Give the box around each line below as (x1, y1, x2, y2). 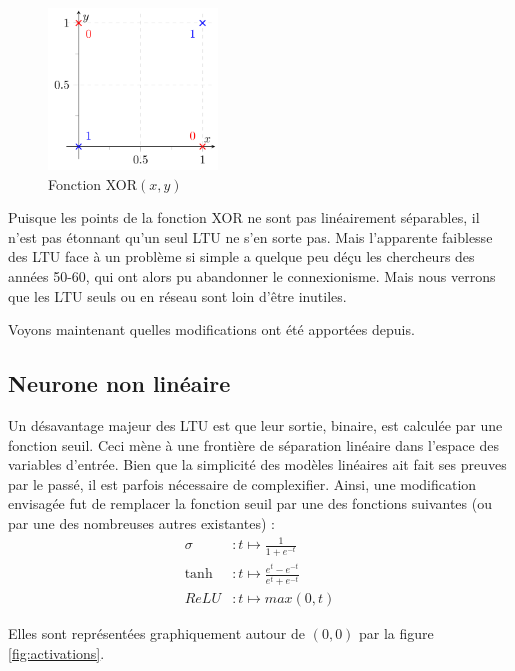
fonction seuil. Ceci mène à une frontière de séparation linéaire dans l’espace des (8, 434, 499, 455)
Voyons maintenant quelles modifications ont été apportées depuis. (8, 319, 415, 340)
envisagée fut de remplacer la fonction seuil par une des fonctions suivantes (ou (8, 493, 492, 514)
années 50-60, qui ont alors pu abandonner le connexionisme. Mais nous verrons (8, 265, 496, 286)
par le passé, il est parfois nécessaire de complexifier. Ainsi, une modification (8, 473, 477, 494)
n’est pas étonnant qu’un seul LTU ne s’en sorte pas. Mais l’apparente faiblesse (8, 226, 493, 247)
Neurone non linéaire (8, 368, 231, 399)
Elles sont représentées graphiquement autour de (8, 623, 305, 644)
